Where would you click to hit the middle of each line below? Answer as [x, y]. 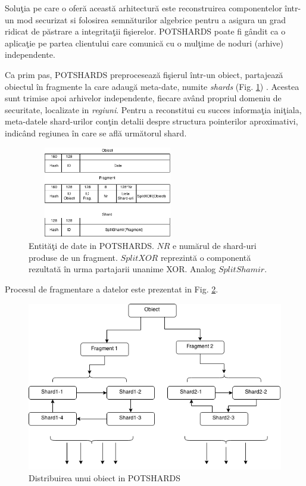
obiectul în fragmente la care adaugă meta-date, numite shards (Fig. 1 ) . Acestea [152, 86]
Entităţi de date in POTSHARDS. [91, 246]
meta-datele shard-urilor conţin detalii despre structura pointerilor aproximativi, [152, 121]
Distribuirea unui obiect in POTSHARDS [104, 477]
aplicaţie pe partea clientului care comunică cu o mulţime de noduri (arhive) [144, 43]
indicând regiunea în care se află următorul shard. [96, 133]
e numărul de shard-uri [215, 246]
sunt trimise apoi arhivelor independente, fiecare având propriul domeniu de [143, 98]
